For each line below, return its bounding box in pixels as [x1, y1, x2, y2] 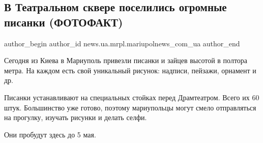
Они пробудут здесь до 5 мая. [4, 129, 96, 139]
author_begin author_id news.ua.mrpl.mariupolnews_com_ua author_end [4, 38, 240, 48]
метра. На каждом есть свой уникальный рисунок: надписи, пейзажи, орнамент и [4, 65, 256, 75]
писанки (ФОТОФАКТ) [4, 14, 123, 30]
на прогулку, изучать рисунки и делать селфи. [4, 112, 147, 123]
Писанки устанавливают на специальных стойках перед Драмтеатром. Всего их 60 [4, 92, 259, 102]
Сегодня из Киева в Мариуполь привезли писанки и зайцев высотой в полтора [4, 55, 248, 66]
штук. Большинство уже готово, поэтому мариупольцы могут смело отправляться [4, 102, 256, 112]
